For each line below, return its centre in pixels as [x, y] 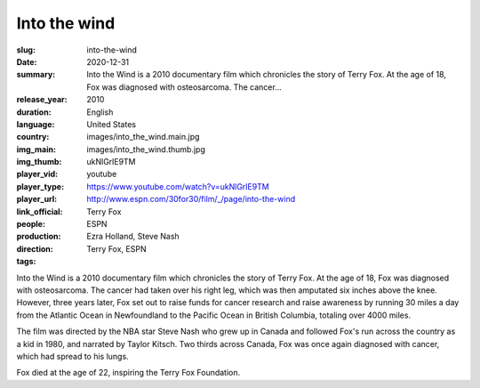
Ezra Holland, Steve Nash [133, 237]
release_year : [42, 100]
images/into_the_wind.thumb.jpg [146, 149]
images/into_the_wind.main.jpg [143, 137]
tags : [26, 262]
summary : [36, 75]
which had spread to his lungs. [72, 356]
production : [39, 237]
